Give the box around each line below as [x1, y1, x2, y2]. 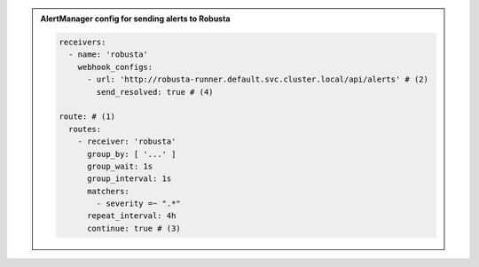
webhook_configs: [77, 62, 153, 72]
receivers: [59, 36, 106, 47]
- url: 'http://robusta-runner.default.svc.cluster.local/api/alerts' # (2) [87, 75, 429, 84]
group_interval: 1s [87, 174, 172, 184]
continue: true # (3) [87, 223, 181, 233]
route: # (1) [59, 112, 115, 122]
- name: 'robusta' [67, 50, 148, 59]
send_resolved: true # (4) [96, 87, 214, 97]
